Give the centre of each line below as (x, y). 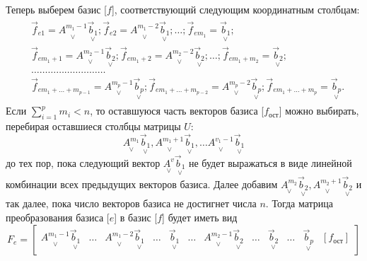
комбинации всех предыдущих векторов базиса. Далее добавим (142, 184)
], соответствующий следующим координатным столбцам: (235, 9)
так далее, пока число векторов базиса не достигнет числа (131, 203)
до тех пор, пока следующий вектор (83, 162)
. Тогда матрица (299, 203)
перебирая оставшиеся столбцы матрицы (93, 126)
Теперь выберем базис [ (57, 9)
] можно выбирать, (319, 111)
